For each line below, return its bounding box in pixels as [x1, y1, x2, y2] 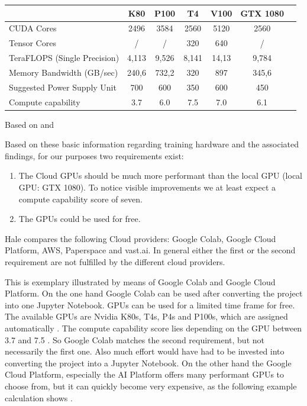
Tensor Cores [9, 37, 56, 49]
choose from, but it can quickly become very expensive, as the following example [5, 379, 297, 392]
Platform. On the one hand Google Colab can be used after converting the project [5, 287, 303, 299]
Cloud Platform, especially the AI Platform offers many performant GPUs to [5, 368, 285, 381]
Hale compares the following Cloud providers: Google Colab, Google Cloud [5, 232, 276, 244]
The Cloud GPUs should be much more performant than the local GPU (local [18, 169, 303, 182]
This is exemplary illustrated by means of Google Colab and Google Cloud [5, 275, 276, 288]
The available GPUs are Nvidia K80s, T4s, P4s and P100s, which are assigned [5, 310, 288, 323]
